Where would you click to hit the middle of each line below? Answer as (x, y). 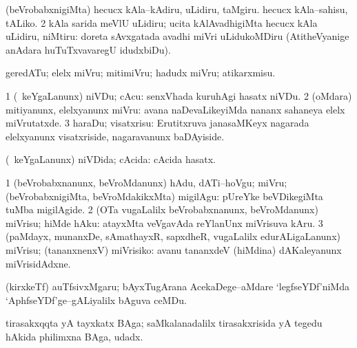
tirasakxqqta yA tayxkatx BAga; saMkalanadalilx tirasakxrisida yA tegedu (164, 323)
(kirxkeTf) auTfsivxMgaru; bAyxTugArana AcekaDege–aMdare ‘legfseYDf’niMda (177, 286)
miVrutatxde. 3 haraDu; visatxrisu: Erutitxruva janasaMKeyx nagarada (157, 123)
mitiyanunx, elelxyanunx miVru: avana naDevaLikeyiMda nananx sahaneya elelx (175, 109)
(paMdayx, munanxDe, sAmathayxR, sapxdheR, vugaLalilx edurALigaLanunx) (173, 236)
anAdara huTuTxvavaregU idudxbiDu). (88, 49)
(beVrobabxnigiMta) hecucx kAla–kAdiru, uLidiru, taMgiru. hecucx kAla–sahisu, (177, 9)
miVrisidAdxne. (38, 263)
